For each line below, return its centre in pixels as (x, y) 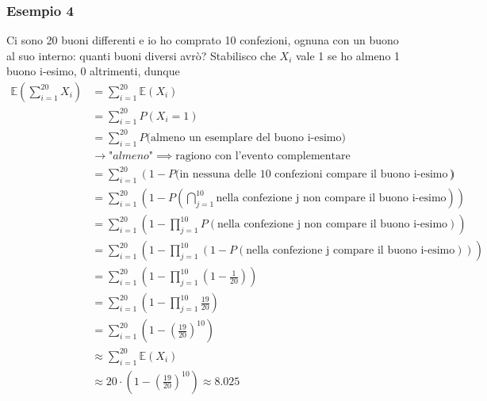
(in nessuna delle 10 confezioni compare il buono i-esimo (311, 175)
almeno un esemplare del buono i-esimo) (248, 137)
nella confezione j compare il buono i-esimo (351, 251)
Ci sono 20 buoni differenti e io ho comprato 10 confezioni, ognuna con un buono (203, 40)
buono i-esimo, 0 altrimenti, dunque (93, 71)
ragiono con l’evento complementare (263, 156)
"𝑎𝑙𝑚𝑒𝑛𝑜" (131, 156)
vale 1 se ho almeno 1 (348, 55)
